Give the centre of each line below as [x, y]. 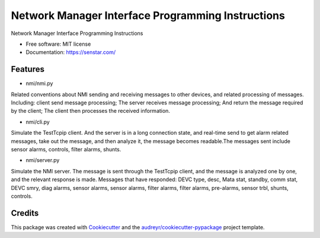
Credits [25, 213]
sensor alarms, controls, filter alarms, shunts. [66, 149]
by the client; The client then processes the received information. [90, 111]
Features [28, 69]
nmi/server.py [43, 160]
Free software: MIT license [58, 44]
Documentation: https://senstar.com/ [71, 52]
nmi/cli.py [38, 122]
